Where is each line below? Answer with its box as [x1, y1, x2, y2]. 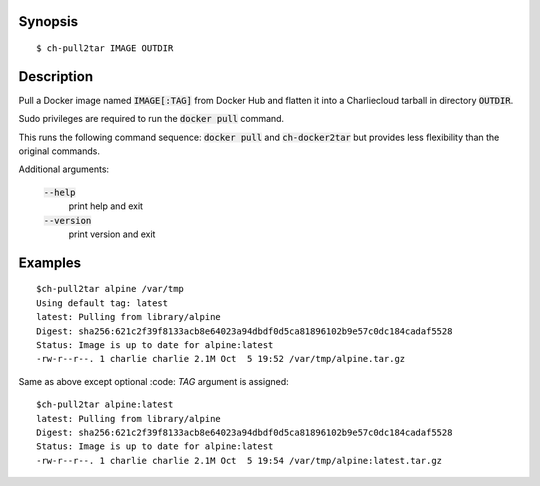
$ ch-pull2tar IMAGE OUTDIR [36, 43, 174, 54]
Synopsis [18, 13, 79, 30]
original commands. [18, 145, 100, 157]
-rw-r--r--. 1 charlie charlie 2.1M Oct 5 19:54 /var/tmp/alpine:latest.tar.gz [36, 455, 443, 466]
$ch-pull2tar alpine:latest [36, 399, 174, 410]
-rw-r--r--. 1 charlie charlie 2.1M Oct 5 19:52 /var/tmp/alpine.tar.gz [36, 353, 406, 365]
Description [18, 68, 94, 85]
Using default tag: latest [36, 297, 169, 309]
